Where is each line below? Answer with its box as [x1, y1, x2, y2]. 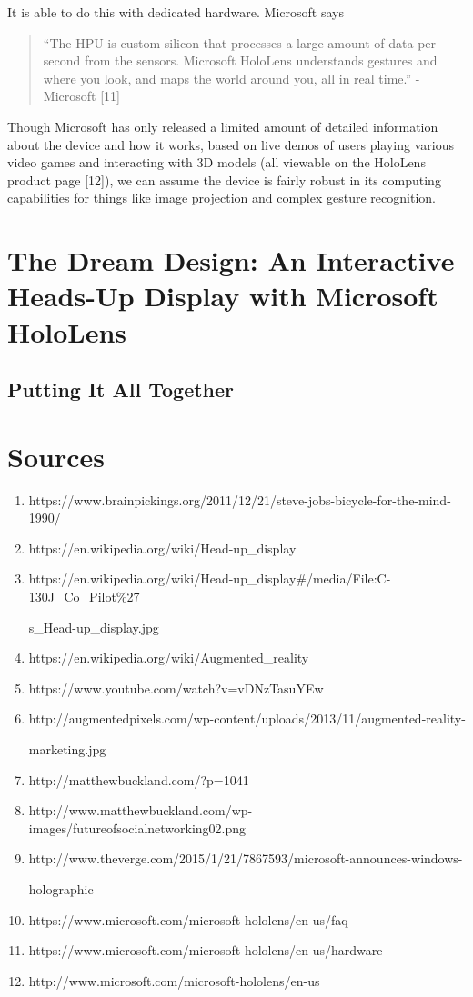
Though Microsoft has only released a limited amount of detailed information [7, 116, 438, 135]
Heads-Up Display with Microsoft [7, 277, 438, 314]
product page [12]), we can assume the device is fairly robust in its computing [7, 170, 441, 189]
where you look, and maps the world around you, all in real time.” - [43, 68, 420, 87]
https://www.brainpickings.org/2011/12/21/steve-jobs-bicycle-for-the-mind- [28, 490, 451, 509]
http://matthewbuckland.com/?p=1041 [28, 770, 249, 789]
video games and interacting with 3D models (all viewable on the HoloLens [7, 153, 426, 172]
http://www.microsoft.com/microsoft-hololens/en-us [28, 971, 320, 990]
